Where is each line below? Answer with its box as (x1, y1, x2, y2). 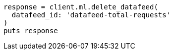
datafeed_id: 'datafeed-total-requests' (11, 11, 171, 19)
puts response (3, 27, 58, 35)
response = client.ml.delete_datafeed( (3, 3, 158, 11)
